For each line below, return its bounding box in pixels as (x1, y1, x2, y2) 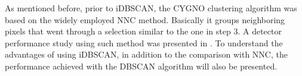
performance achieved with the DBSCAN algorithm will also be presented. (5, 59, 278, 72)
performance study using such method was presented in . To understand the (5, 36, 283, 49)
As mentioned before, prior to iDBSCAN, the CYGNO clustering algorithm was (5, 2, 297, 14)
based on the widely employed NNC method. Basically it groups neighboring (5, 13, 285, 26)
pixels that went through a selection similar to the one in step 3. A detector (5, 25, 282, 37)
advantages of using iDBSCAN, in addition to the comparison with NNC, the (5, 48, 288, 61)
